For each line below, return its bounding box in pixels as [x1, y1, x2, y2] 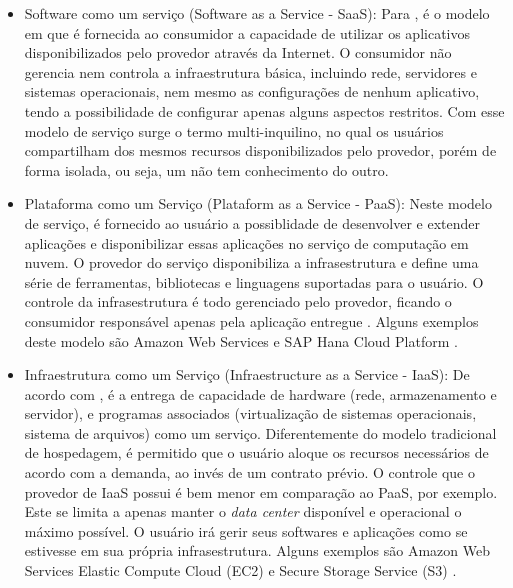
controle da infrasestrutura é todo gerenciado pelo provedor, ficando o [24, 291, 452, 312]
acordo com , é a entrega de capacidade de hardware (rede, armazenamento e [24, 383, 497, 404]
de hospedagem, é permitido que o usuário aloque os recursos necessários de [24, 442, 489, 463]
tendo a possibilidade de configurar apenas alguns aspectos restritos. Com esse [24, 100, 505, 121]
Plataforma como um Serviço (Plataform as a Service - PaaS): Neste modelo [24, 193, 492, 214]
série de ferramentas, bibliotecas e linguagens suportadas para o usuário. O [24, 271, 484, 292]
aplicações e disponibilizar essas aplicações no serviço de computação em [24, 232, 469, 253]
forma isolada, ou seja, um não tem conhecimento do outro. [24, 159, 389, 180]
